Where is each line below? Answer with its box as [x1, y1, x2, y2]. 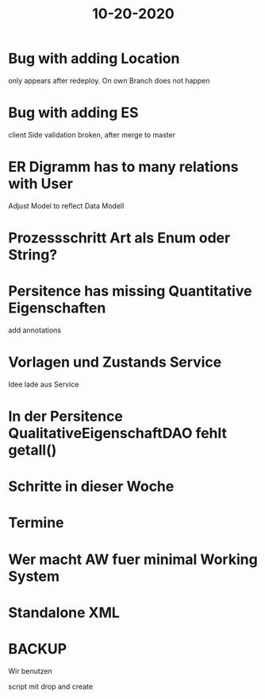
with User [8, 175, 74, 193]
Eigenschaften [8, 299, 106, 317]
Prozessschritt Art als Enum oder [8, 229, 231, 247]
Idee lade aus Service [8, 379, 79, 389]
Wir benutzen [8, 666, 53, 676]
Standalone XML [8, 604, 121, 621]
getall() [8, 441, 57, 460]
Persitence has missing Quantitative [8, 282, 252, 301]
